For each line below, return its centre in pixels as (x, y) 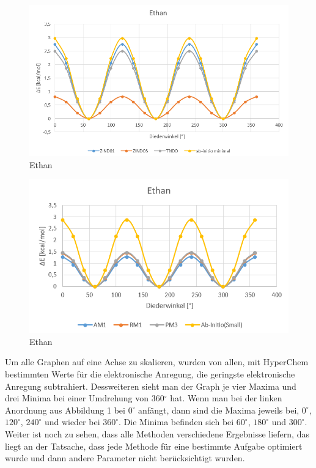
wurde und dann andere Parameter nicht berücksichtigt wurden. (125, 458)
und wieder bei (72, 422)
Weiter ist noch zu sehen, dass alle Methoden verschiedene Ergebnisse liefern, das (157, 433)
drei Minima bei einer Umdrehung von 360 (85, 398)
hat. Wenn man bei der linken (226, 398)
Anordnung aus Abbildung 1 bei (65, 410)
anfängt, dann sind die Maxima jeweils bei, (219, 410)
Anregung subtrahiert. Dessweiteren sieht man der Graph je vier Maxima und (151, 386)
